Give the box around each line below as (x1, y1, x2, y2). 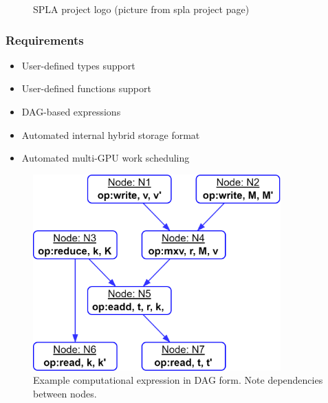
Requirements (6, 31, 84, 48)
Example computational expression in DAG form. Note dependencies (33, 373, 323, 387)
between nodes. (33, 386, 97, 400)
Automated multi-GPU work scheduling (21, 151, 190, 165)
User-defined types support (21, 58, 135, 72)
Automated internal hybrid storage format (21, 127, 200, 142)
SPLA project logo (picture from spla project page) (33, 2, 250, 16)
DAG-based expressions (21, 105, 121, 118)
